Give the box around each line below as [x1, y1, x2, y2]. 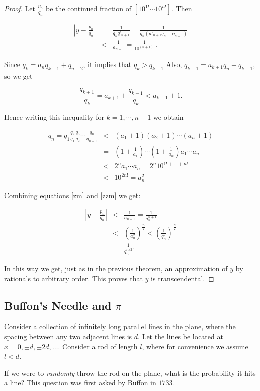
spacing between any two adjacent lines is [4, 331, 132, 342]
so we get [4, 70, 33, 81]
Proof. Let [4, 3, 35, 13]
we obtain [153, 111, 184, 122]
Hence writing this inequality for [4, 111, 104, 122]
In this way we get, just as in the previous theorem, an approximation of [4, 263, 228, 274]
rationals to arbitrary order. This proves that [4, 273, 143, 283]
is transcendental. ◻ [151, 273, 214, 283]
